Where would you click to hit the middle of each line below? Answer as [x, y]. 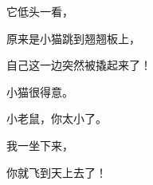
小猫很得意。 [40, 91]
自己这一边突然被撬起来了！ [79, 65]
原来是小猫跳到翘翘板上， [73, 38]
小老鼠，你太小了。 [57, 118]
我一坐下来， [40, 145]
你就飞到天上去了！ [57, 172]
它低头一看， [40, 11]
